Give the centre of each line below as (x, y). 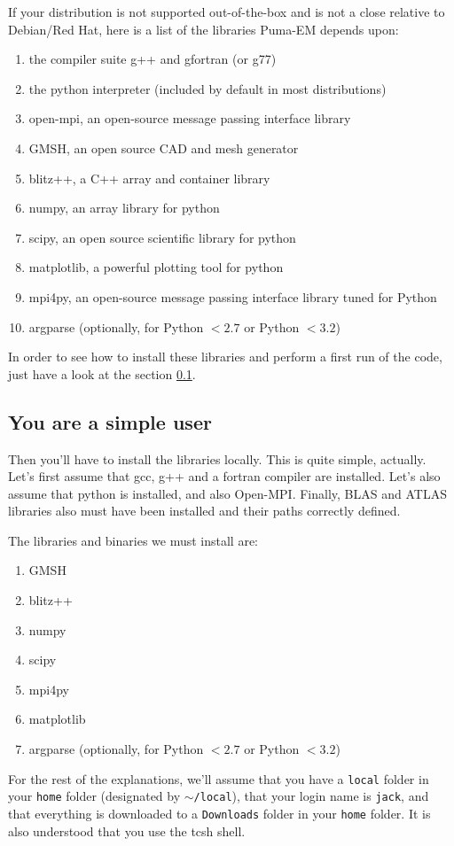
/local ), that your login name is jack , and (311, 796)
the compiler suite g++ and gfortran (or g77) (153, 59)
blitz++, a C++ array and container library (149, 178)
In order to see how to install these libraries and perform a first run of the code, (225, 357)
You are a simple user (110, 421)
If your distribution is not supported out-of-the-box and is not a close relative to (227, 12)
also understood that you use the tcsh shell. (127, 830)
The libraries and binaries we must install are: (133, 540)
